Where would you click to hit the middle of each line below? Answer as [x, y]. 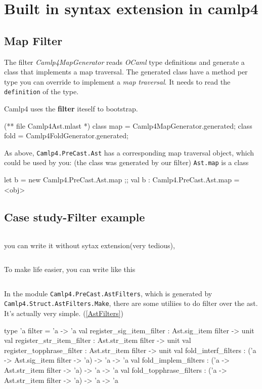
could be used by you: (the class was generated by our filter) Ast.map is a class [126, 162]
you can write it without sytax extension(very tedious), [90, 245]
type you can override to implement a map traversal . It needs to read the [117, 81]
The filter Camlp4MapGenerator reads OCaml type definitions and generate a [124, 62]
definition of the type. [41, 91]
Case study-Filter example [75, 217]
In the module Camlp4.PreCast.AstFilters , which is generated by [108, 293]
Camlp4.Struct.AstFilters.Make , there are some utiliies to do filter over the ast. [131, 303]
